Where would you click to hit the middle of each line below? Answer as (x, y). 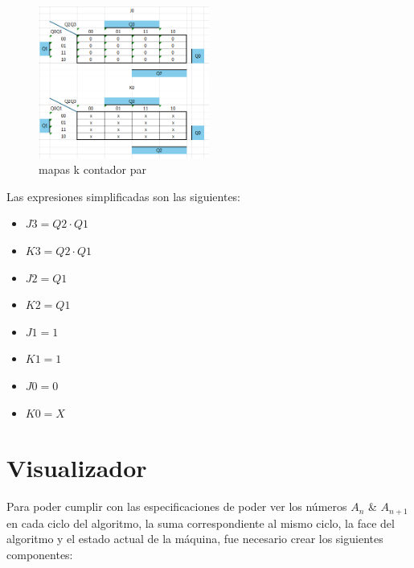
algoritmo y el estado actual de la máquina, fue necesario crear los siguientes (195, 539)
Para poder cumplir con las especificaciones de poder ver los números (177, 506)
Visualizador (77, 468)
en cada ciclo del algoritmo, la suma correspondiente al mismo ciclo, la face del (201, 523)
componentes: (40, 554)
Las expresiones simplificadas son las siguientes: (124, 196)
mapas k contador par (92, 169)
